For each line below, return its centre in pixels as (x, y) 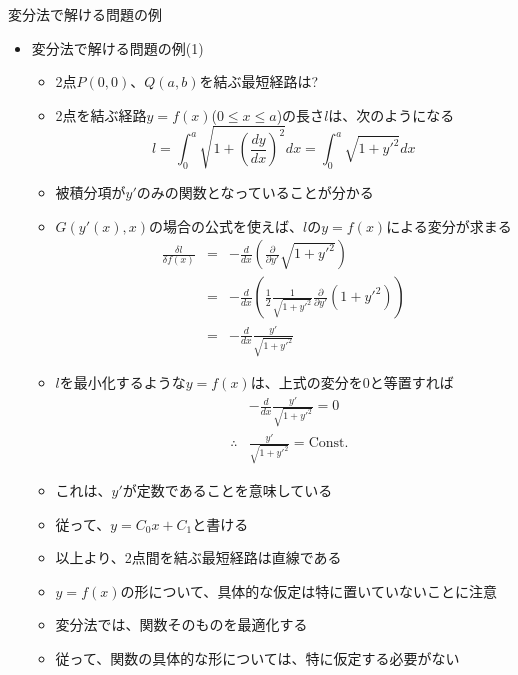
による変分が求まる (449, 225)
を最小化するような (122, 382)
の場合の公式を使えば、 (226, 225)
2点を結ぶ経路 (101, 114)
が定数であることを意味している (227, 489)
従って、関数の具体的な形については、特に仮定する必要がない (257, 657)
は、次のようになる (391, 114)
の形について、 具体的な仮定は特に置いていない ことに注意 (308, 590)
